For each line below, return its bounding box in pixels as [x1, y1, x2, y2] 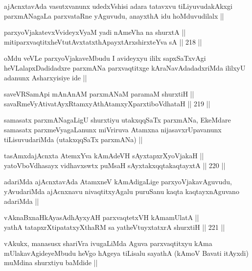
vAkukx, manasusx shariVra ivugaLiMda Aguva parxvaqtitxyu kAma [4, 238, 212, 248]
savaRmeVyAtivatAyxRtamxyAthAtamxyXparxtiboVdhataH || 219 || [4, 98, 210, 108]
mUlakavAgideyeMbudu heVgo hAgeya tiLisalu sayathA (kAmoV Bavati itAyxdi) [4, 247, 249, 258]
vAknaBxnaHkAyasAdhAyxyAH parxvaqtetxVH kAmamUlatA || [4, 212, 199, 222]
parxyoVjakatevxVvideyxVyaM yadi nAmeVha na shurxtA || [4, 27, 186, 37]
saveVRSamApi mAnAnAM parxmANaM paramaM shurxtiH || [4, 89, 194, 99]
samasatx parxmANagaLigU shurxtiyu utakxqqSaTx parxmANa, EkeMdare [4, 115, 231, 125]
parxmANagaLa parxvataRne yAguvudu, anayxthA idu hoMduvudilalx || [4, 10, 224, 21]
